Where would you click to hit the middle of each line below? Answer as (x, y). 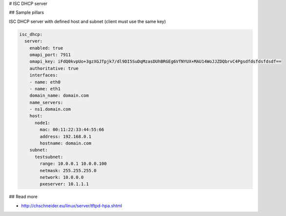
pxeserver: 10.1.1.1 (64, 184)
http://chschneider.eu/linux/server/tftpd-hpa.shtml (72, 206)
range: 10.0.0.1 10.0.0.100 (73, 164)
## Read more (23, 197)
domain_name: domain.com (59, 96)
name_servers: (46, 102)
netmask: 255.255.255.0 (68, 171)
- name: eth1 (45, 89)
